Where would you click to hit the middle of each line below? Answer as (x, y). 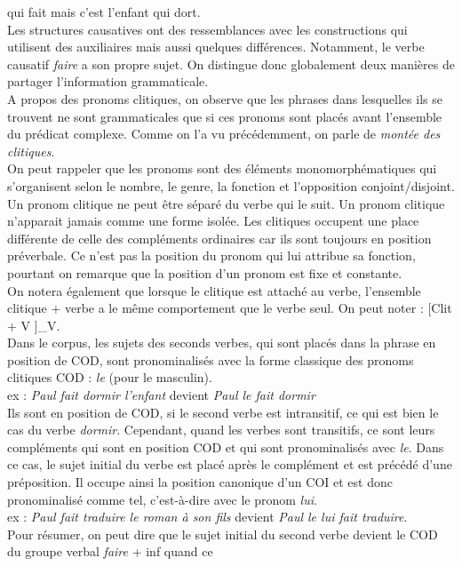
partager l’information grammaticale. (108, 81)
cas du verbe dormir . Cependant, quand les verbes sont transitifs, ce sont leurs (221, 430)
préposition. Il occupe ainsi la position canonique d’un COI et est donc (200, 482)
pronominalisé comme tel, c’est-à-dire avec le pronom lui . (162, 499)
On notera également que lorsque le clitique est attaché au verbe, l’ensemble (214, 290)
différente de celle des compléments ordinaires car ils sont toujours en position (219, 238)
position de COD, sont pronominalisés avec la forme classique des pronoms (211, 359)
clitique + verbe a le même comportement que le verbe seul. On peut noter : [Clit (230, 308)
